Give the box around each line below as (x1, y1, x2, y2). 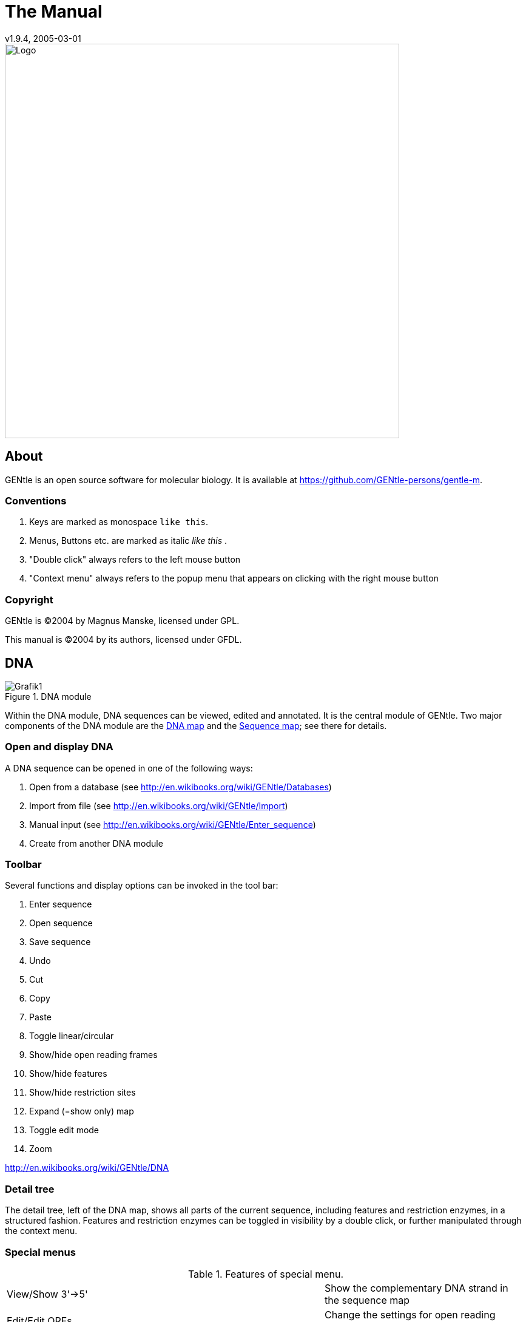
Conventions (5, 494, 67, 507)
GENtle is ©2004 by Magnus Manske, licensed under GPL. (5, 615, 240, 626)
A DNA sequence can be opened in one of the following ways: (5, 762, 253, 773)
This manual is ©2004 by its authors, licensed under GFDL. (5, 634, 242, 645)
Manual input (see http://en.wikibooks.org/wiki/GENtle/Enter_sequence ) (29, 819, 316, 830)
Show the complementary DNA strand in (325, 1281, 508, 1294)
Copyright (5, 593, 53, 606)
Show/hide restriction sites (29, 1087, 136, 1098)
